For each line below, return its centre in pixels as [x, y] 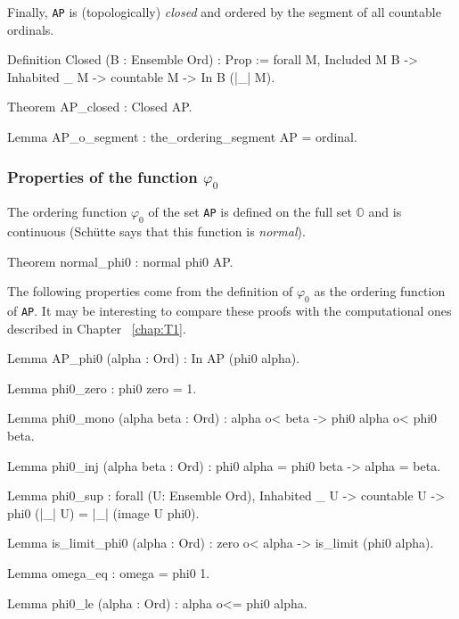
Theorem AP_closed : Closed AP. [100, 107]
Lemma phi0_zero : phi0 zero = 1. [102, 388]
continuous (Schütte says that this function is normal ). [156, 231]
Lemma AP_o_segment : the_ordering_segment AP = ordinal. [182, 137]
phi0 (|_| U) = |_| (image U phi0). [103, 512]
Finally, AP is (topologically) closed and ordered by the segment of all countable [224, 12]
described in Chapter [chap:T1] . [97, 328]
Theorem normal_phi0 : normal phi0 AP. [120, 261]
